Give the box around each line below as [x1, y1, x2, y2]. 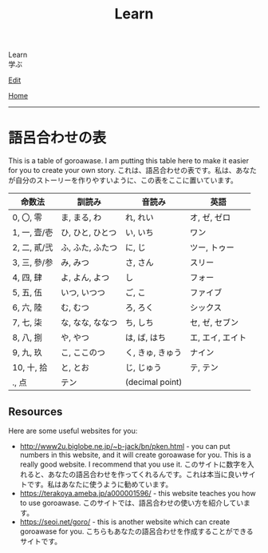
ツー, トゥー [190, 242, 235, 253]
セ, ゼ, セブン [190, 317, 239, 328]
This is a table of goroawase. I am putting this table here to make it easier [8, 156, 250, 166]
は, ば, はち [124, 332, 166, 343]
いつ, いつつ [61, 287, 105, 299]
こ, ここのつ [61, 347, 105, 359]
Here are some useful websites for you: [8, 426, 138, 435]
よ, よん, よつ [61, 272, 110, 283]
